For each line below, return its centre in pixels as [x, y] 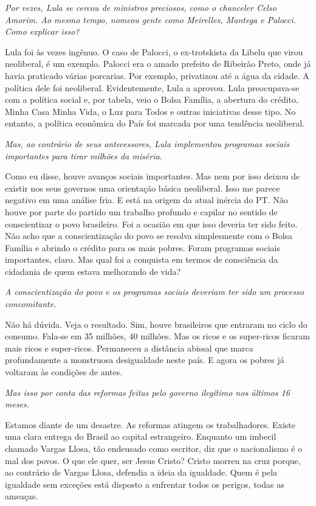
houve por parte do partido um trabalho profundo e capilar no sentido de [141, 211]
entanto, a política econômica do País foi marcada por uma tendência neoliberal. [155, 123]
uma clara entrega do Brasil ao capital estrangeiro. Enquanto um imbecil [141, 436]
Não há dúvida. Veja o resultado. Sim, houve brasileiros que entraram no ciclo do [156, 324]
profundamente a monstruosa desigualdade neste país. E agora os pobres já [145, 360]
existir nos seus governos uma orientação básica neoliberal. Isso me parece [143, 188]
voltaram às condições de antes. [64, 372]
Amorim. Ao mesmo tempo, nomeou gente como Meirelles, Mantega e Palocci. [151, 19]
